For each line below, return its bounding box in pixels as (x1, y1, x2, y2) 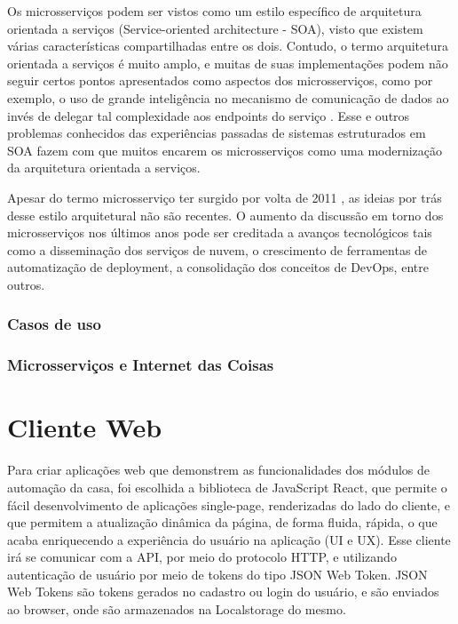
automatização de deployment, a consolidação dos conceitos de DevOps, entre (7, 258, 429, 276)
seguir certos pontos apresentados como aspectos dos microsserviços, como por (7, 71, 433, 90)
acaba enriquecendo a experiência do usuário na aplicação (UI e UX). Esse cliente (7, 530, 451, 548)
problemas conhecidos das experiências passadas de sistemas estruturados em (7, 124, 426, 142)
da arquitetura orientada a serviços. (7, 158, 201, 177)
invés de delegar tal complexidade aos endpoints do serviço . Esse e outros (7, 106, 410, 124)
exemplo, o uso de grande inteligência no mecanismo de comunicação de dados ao (7, 88, 449, 107)
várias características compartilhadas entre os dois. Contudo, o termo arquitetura (7, 36, 448, 55)
